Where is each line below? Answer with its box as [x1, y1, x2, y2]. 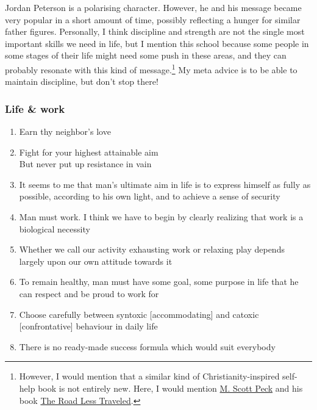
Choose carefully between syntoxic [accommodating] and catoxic [19, 307, 259, 320]
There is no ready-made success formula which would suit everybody [19, 340, 276, 353]
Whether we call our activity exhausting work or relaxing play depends [19, 243, 285, 256]
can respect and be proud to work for [19, 287, 159, 300]
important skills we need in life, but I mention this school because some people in [5, 37, 309, 49]
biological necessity [19, 222, 90, 235]
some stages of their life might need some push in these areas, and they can [5, 49, 287, 62]
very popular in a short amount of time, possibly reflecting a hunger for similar [5, 13, 301, 26]
